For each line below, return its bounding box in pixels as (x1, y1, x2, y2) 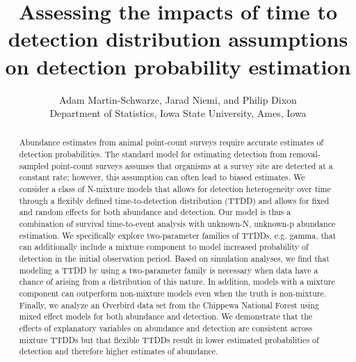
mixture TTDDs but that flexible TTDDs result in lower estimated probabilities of (19, 333, 319, 345)
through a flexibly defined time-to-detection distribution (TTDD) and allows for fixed (19, 194, 330, 206)
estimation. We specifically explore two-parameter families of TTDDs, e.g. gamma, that (19, 229, 337, 241)
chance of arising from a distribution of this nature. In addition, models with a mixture (19, 276, 335, 288)
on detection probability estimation (5, 52, 351, 80)
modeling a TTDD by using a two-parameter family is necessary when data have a (19, 264, 318, 276)
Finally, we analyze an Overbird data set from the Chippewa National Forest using (19, 299, 319, 310)
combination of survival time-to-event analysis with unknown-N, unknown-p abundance (19, 218, 336, 230)
